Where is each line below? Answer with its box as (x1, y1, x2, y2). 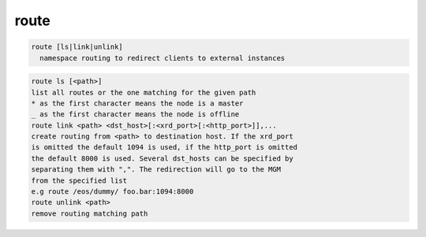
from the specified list (31, 176, 128, 185)
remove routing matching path (31, 209, 148, 218)
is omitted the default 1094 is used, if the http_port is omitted (31, 143, 298, 152)
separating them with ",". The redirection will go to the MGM (31, 165, 282, 174)
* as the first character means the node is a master (31, 98, 244, 108)
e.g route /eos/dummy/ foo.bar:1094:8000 (31, 187, 194, 196)
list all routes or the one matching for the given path (31, 87, 256, 97)
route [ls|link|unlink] (31, 43, 124, 51)
